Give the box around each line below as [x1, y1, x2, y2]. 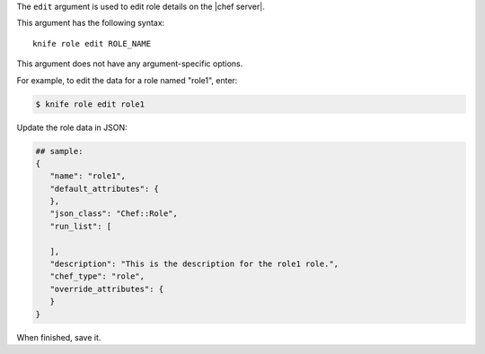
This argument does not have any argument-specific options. [16, 58, 243, 69]
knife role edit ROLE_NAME [32, 39, 152, 48]
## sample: [35, 146, 84, 156]
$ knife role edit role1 [35, 99, 145, 109]
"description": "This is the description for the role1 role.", [49, 259, 339, 269]
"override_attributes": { [49, 283, 164, 294]
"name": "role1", [49, 171, 126, 181]
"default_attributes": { [49, 184, 159, 194]
